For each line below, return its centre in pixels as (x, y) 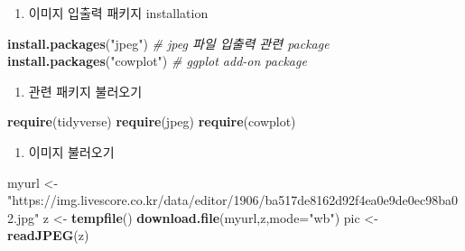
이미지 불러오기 (71, 151)
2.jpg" (23, 217)
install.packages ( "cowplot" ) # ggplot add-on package (157, 61)
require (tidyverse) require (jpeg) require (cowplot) (152, 121)
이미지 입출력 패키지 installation (118, 13)
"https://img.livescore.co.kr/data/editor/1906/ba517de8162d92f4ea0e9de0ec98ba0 (233, 200)
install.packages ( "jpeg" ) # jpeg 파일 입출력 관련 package (168, 43)
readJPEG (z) (48, 235)
